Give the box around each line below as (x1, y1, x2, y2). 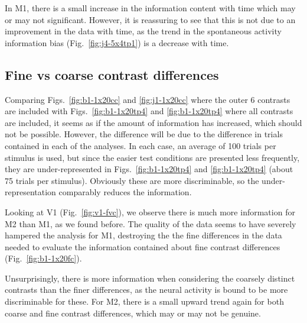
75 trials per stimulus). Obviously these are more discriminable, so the (5, 174, 259, 186)
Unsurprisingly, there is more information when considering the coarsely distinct (5, 272, 295, 284)
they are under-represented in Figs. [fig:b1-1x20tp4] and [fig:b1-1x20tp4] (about (5, 163, 293, 175)
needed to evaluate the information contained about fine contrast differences (5, 240, 280, 253)
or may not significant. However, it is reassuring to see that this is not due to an (5, 13, 296, 25)
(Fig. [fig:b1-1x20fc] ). (5, 252, 82, 264)
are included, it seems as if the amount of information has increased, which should (5, 116, 302, 128)
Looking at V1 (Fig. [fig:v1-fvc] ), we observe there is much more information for (5, 205, 295, 218)
